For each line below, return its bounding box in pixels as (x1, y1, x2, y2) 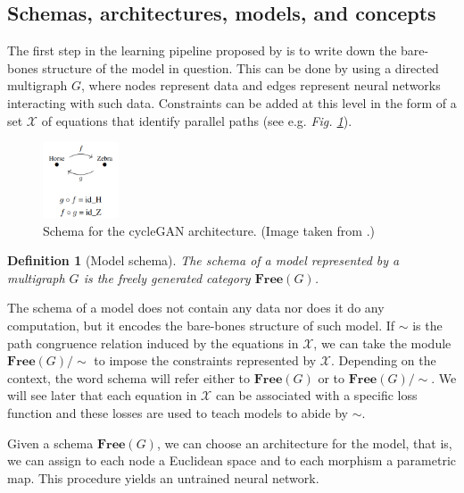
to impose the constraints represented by (94, 351, 317, 370)
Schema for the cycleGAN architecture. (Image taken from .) (43, 221, 375, 239)
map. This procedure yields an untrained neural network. (7, 468, 319, 487)
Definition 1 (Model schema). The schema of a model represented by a (7, 251, 400, 270)
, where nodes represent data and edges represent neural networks (81, 76, 441, 95)
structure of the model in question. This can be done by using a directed (42, 58, 439, 77)
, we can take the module (313, 333, 452, 352)
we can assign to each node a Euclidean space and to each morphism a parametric (7, 451, 457, 470)
